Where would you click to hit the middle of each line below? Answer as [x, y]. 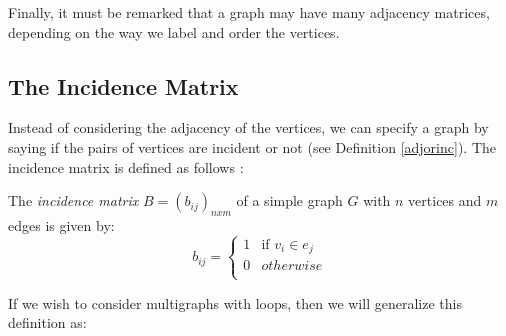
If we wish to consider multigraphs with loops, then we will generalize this [235, 302]
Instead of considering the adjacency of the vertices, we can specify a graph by [248, 127]
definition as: [47, 322]
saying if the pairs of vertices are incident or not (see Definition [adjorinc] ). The [252, 146]
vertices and [445, 200]
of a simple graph [289, 200]
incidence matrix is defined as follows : [126, 166]
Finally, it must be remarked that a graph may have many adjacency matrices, [249, 12]
